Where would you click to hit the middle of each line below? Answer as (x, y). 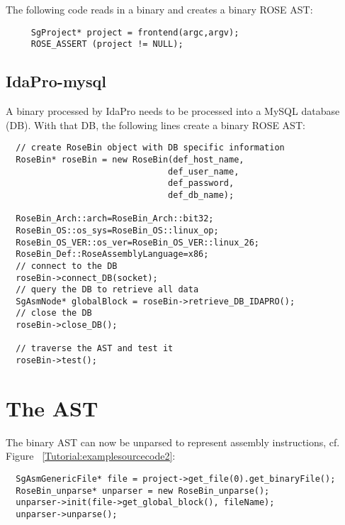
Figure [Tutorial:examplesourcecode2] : (91, 456)
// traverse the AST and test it (95, 349)
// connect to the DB (67, 266)
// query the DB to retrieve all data (107, 290)
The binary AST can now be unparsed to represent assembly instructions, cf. (173, 442)
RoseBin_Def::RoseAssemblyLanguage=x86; (112, 254)
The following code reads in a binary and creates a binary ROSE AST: (159, 9)
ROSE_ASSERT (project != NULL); (107, 44)
